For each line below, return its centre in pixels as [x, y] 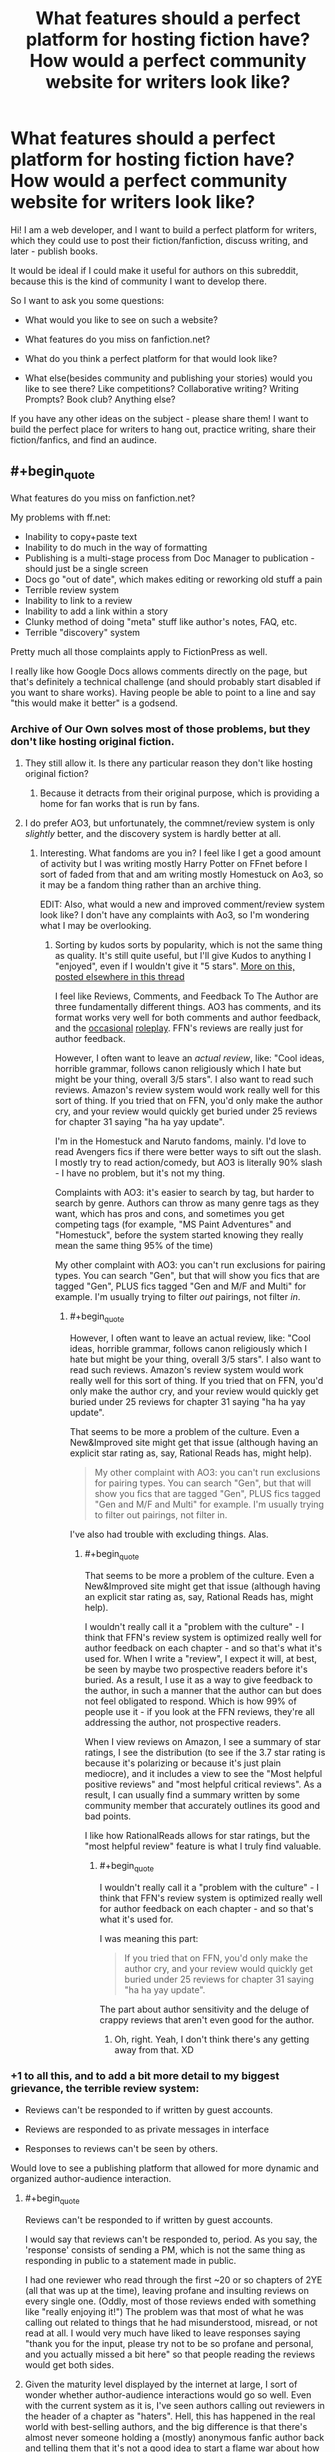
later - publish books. [54, 251]
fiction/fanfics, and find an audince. [83, 439]
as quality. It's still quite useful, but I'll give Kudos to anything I [183, 956]
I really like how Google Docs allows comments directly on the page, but [159, 671]
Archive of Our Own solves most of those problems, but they [160, 729]
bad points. [108, 1816]
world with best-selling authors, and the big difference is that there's [166, 2426]
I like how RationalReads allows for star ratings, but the [197, 1835]
